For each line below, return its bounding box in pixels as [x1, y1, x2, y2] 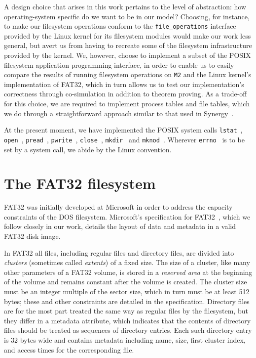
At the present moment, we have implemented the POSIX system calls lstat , [4, 125, 243, 135]
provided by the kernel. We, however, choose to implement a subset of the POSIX [4, 50, 251, 60]
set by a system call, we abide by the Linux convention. [4, 144, 172, 154]
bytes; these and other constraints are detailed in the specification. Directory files [4, 296, 250, 306]
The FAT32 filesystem [4, 173, 156, 193]
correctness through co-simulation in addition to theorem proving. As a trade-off [4, 89, 247, 99]
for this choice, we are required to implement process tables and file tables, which [4, 98, 250, 109]
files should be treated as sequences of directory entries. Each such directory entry [4, 325, 252, 335]
